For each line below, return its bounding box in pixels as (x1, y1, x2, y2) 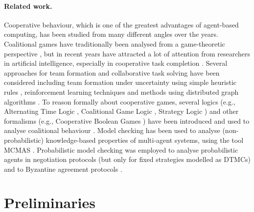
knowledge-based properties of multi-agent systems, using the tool (46, 134, 244, 145)
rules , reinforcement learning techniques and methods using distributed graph (4, 86, 239, 97)
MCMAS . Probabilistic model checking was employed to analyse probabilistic (4, 144, 238, 155)
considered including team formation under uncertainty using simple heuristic (4, 77, 236, 87)
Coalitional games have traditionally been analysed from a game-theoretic (4, 38, 225, 49)
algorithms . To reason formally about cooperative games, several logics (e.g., (4, 96, 235, 106)
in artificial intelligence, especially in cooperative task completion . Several (4, 58, 228, 68)
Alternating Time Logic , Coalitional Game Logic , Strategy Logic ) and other (4, 106, 239, 116)
